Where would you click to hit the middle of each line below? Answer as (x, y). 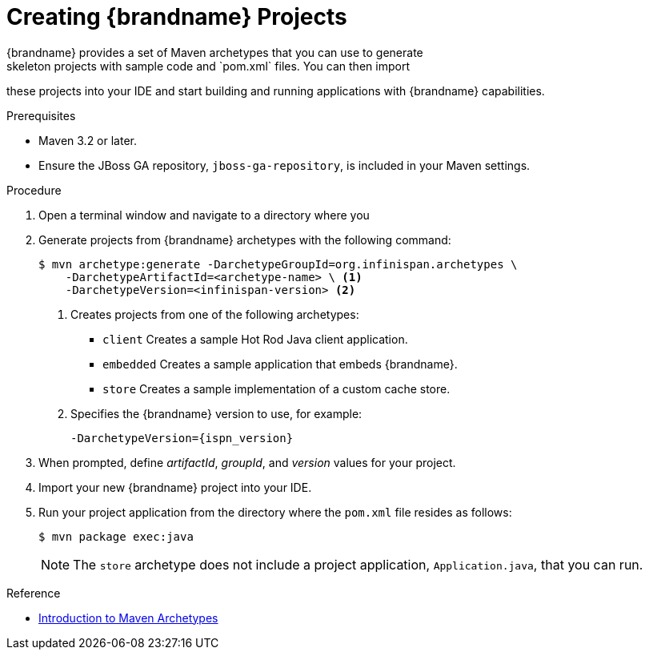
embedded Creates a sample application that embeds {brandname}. (280, 364)
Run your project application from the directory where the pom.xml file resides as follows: (275, 512)
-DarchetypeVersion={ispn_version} (182, 438)
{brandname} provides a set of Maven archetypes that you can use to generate (215, 52)
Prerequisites (41, 115)
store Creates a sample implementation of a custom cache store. (276, 388)
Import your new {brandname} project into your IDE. (175, 487)
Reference (34, 593)
